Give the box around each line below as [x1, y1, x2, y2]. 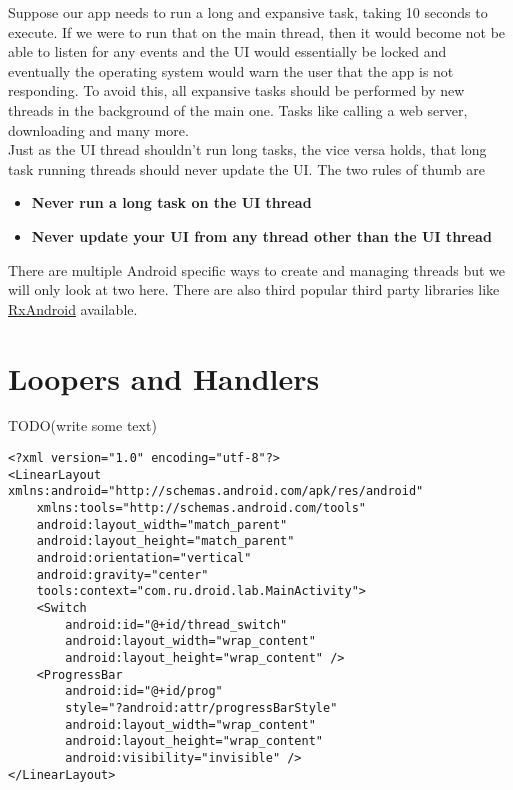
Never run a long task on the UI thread [31, 192, 312, 213]
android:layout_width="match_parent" [36, 517, 288, 532]
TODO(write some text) [8, 415, 157, 436]
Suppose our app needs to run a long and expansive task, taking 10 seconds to [8, 2, 488, 22]
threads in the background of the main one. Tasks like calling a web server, [8, 99, 468, 120]
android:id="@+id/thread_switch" [65, 617, 288, 632]
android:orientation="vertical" [36, 550, 252, 565]
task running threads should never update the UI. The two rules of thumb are [8, 158, 485, 179]
